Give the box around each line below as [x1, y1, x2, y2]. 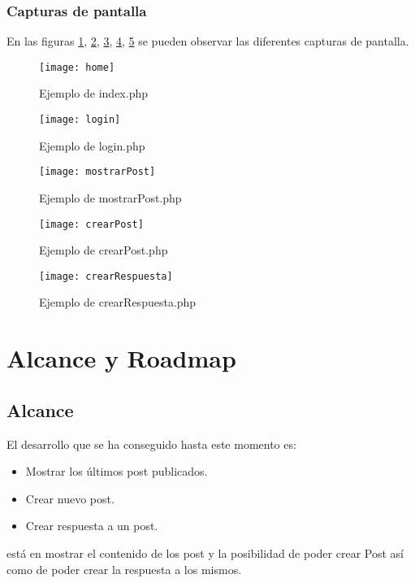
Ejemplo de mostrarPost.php [39, 189, 182, 206]
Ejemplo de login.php [39, 137, 145, 154]
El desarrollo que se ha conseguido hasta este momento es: [6, 435, 296, 452]
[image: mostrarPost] [39, 166, 156, 178]
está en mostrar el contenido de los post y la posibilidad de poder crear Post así [6, 545, 404, 562]
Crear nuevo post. [25, 489, 115, 507]
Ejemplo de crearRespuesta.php [39, 294, 197, 311]
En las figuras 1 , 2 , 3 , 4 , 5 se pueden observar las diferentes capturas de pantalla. [6, 33, 409, 50]
